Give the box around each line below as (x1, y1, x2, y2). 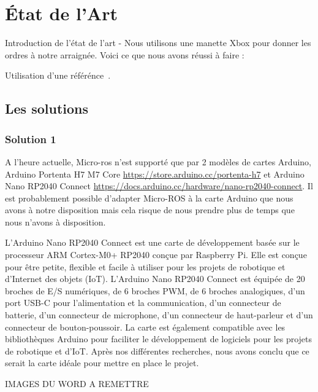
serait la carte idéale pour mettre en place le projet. (5, 356, 199, 369)
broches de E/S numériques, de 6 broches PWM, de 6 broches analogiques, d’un (5, 284, 305, 297)
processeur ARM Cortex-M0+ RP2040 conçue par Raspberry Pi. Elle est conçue (5, 248, 307, 261)
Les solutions (5, 99, 89, 118)
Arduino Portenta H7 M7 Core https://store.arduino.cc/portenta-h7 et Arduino (5, 167, 305, 180)
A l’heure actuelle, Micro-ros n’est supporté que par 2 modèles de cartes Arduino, (5, 155, 311, 168)
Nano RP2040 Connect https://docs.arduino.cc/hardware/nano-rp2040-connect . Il (5, 179, 313, 192)
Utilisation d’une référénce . (5, 69, 111, 82)
